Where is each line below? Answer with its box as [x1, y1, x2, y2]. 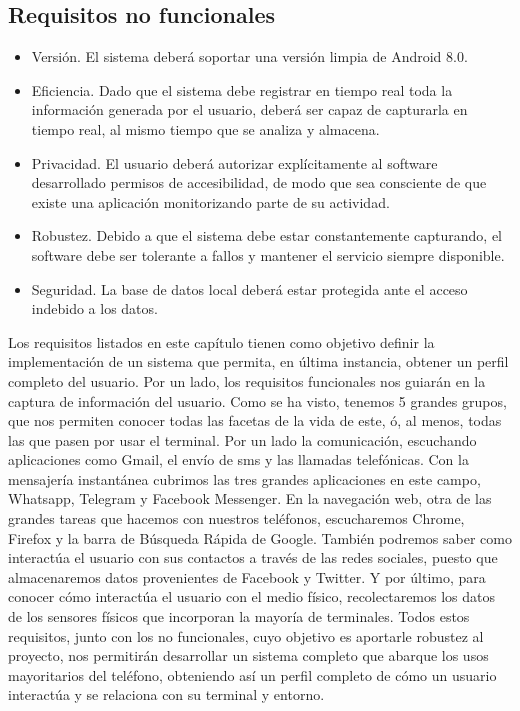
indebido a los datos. [31, 298, 158, 319]
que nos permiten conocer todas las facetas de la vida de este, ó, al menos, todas [8, 410, 502, 431]
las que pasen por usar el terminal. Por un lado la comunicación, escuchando [8, 429, 477, 450]
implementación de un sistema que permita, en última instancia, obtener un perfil [8, 351, 509, 372]
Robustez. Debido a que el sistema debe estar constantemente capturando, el [31, 225, 502, 246]
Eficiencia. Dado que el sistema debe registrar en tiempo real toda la [31, 79, 453, 100]
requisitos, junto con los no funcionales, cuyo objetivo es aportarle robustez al [8, 625, 484, 646]
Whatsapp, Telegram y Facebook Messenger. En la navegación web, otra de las [8, 488, 492, 509]
